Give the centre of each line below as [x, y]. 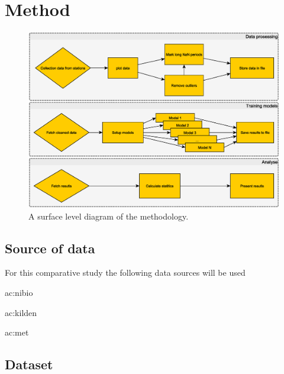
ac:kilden [21, 312]
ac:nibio [19, 292]
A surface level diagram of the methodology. [109, 216]
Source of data [50, 248]
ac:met [17, 332]
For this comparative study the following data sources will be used [125, 273]
